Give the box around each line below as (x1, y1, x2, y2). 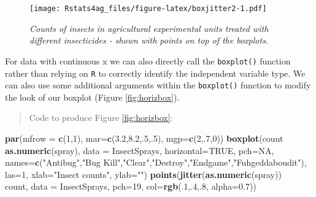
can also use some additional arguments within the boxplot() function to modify (5, 79, 311, 91)
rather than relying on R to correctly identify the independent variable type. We (5, 66, 306, 79)
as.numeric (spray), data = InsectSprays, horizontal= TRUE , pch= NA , (5, 144, 274, 156)
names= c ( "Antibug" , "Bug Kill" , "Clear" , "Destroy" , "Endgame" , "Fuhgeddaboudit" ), (5, 156, 307, 169)
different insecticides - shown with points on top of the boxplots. (29, 34, 269, 47)
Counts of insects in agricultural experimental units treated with (29, 21, 269, 34)
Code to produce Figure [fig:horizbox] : (29, 111, 173, 124)
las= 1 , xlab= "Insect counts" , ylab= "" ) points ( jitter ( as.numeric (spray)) (5, 168, 282, 180)
